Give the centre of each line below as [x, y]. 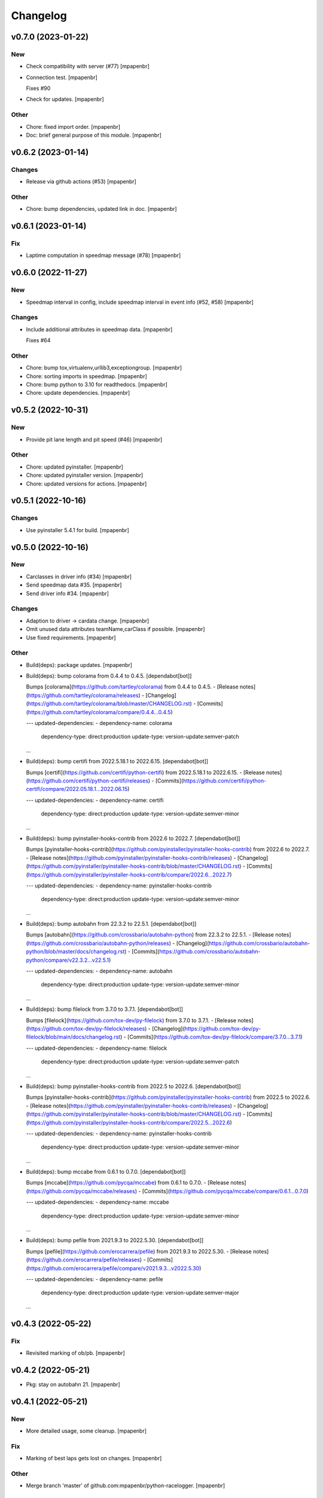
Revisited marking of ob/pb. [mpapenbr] [75, 1353]
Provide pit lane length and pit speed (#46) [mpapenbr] [94, 439]
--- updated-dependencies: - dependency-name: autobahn [99, 971]
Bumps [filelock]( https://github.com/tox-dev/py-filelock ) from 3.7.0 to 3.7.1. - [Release [131, 1020]
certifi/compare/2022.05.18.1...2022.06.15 [77, 789]
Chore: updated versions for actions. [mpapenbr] [86, 484]
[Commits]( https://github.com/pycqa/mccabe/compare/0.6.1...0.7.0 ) [225, 1191]
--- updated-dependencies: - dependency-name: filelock [97, 1048]
